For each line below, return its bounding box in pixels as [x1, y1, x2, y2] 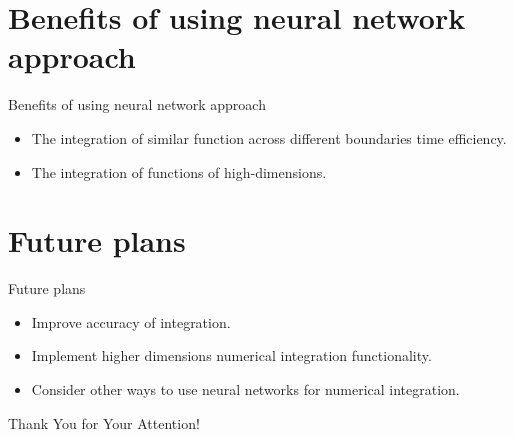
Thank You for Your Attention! [8, 412, 200, 433]
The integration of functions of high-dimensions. [31, 161, 327, 182]
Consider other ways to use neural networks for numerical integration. [31, 379, 460, 399]
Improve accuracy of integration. [31, 311, 231, 332]
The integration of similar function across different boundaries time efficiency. [31, 127, 507, 148]
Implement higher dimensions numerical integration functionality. [31, 345, 432, 366]
